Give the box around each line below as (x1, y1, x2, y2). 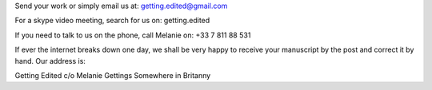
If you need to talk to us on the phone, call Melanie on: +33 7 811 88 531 (14, 30, 251, 40)
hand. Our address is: (14, 56, 86, 65)
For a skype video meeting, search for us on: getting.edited (14, 16, 210, 25)
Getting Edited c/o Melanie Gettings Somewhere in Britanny (14, 70, 211, 80)
